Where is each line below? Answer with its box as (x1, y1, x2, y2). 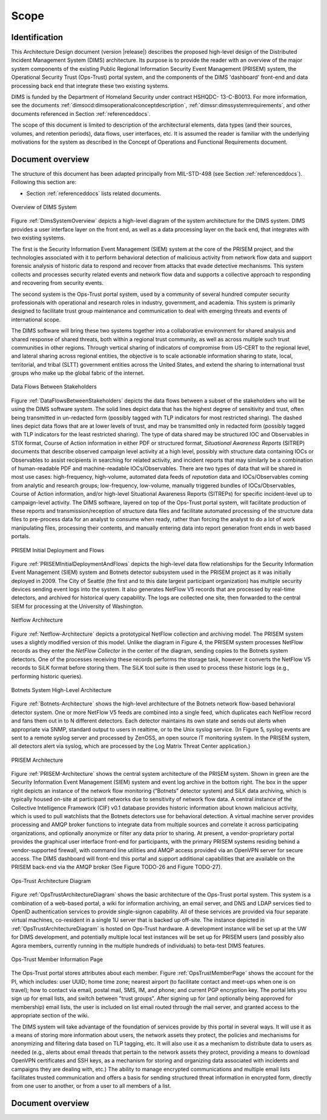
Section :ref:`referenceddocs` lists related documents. (26, 190, 162, 197)
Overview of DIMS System (11, 204, 77, 211)
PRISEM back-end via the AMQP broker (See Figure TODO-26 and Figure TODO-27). (11, 864, 222, 871)
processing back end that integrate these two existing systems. (11, 82, 170, 89)
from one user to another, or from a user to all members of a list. (11, 1082, 172, 1090)
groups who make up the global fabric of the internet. (11, 370, 145, 377)
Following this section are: (11, 179, 77, 186)
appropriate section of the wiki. (11, 1012, 89, 1019)
